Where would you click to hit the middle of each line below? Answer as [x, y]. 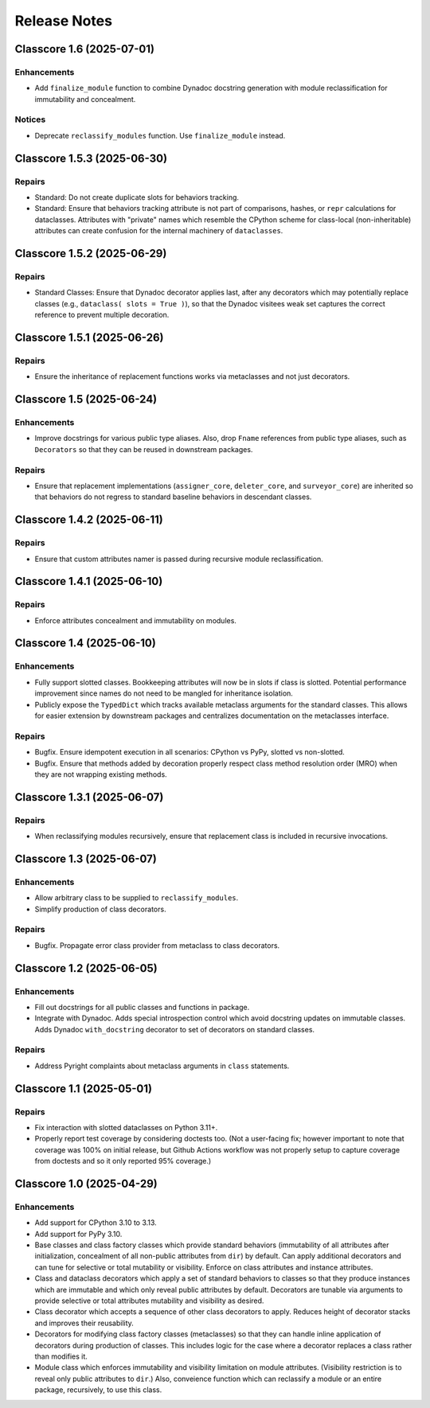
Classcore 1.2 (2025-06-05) [86, 968]
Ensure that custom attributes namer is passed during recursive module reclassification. [179, 559]
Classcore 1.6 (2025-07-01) [85, 49]
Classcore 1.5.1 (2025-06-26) [89, 337]
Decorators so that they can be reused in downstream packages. [144, 449]
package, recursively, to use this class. [98, 1390]
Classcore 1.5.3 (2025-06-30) [91, 158]
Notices [30, 119]
